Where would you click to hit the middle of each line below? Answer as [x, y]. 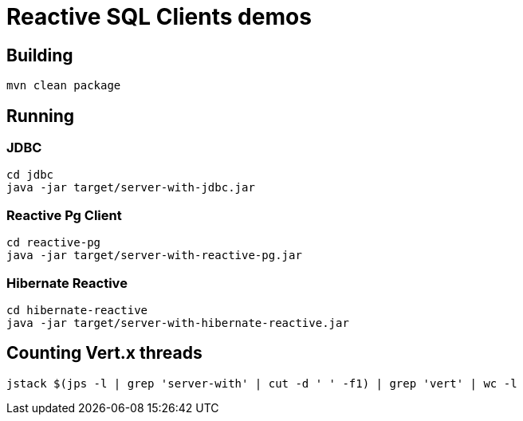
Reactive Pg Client [64, 215]
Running [41, 116]
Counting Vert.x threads [104, 353]
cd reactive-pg [54, 243]
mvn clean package [64, 86]
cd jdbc [30, 175]
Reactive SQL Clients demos [159, 17]
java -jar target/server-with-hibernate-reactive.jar [178, 323]
